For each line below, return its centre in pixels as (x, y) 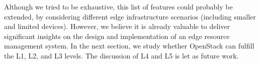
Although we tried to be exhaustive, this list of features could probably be (118, 6)
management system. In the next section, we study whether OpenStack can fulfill (129, 46)
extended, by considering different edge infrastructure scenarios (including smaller (130, 16)
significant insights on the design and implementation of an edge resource (117, 36)
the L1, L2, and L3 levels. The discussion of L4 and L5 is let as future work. (121, 55)
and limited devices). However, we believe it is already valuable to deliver (117, 26)
